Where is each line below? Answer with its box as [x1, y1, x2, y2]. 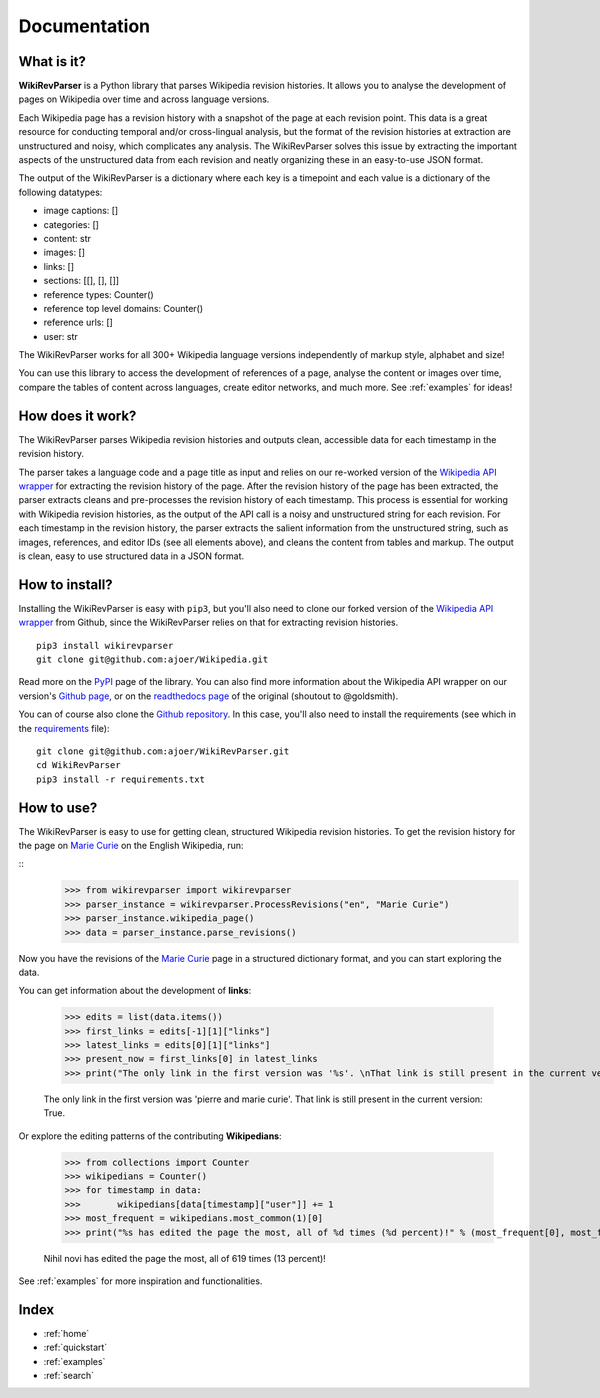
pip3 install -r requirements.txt [36, 773, 205, 785]
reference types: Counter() [43, 288, 154, 300]
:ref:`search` [43, 1370, 95, 1382]
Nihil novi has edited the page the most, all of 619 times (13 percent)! [43, 1252, 327, 1264]
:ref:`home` [43, 1327, 90, 1339]
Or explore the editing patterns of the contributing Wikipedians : [18, 1130, 282, 1142]
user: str [43, 330, 79, 342]
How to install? [18, 576, 114, 593]
